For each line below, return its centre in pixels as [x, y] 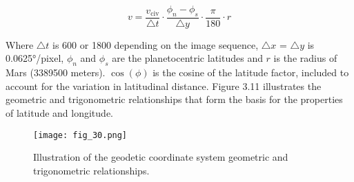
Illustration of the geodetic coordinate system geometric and [161, 157]
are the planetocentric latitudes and [187, 58]
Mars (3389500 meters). [56, 72]
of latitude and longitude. [59, 113]
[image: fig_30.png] [80, 135]
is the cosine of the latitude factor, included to [251, 72]
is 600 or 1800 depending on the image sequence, [156, 44]
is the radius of [305, 58]
